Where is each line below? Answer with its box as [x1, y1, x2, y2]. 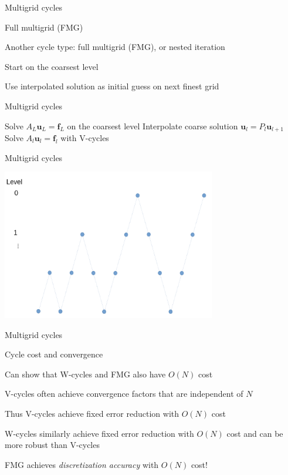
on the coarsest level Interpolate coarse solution [67, 119, 238, 132]
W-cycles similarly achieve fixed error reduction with [5, 427, 194, 439]
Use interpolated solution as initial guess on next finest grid [5, 80, 219, 92]
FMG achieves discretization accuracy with [5, 458, 159, 470]
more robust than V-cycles [5, 439, 100, 451]
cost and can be [226, 427, 283, 439]
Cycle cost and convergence [5, 348, 103, 360]
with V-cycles [60, 132, 109, 144]
